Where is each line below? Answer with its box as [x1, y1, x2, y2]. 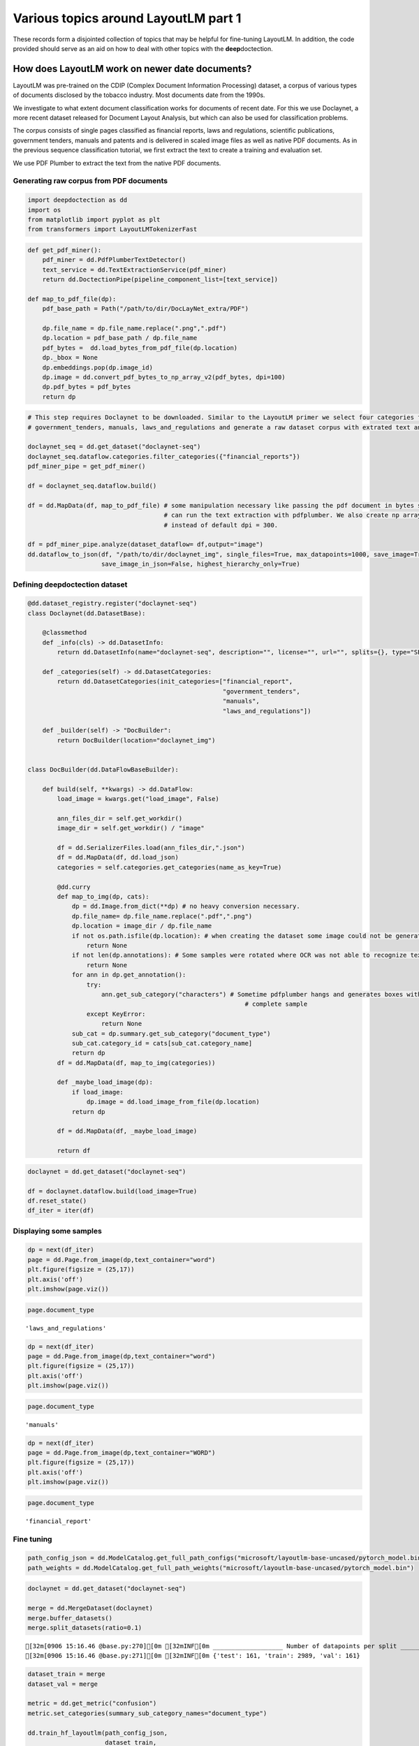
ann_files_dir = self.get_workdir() [57, 814, 183, 822]
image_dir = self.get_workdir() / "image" [57, 824, 205, 832]
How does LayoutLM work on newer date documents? [13, 63, 252, 75]
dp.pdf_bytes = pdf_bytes [42, 383, 131, 391]
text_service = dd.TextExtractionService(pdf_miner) [42, 265, 227, 274]
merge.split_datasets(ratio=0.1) [27, 1624, 142, 1631]
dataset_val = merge [27, 1680, 98, 1688]
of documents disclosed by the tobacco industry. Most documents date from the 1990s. [13, 91, 265, 99]
